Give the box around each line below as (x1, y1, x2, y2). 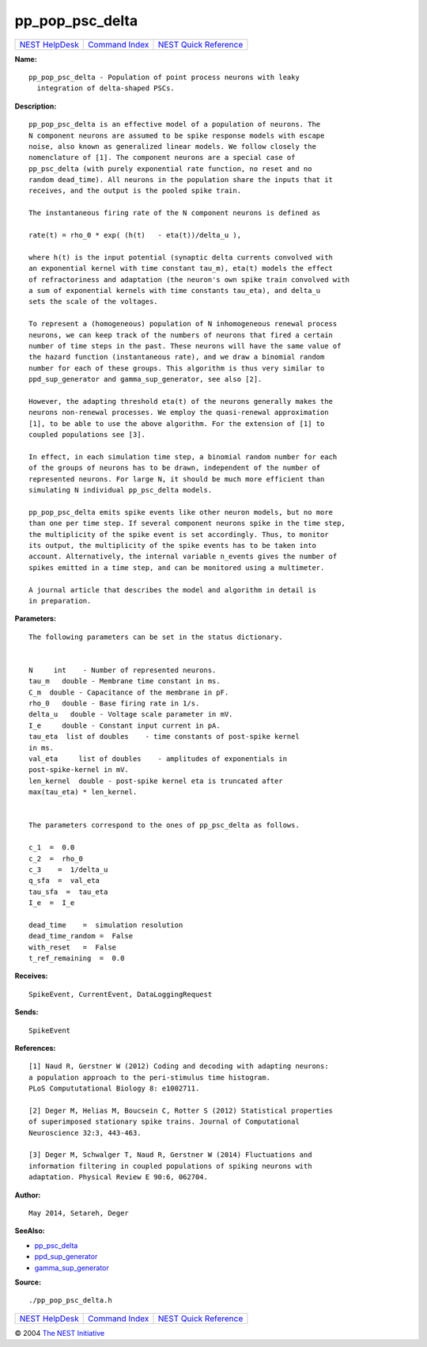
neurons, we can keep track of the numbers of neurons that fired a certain (28, 330, 334, 340)
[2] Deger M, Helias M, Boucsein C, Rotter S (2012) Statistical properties (28, 1105, 334, 1115)
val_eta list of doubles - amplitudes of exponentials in (28, 754, 288, 763)
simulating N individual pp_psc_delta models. (28, 485, 213, 494)
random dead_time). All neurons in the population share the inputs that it (28, 175, 334, 185)
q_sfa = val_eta (28, 876, 100, 885)
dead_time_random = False (28, 931, 134, 941)
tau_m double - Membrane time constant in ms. (28, 677, 221, 686)
